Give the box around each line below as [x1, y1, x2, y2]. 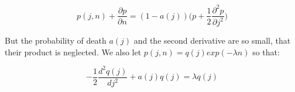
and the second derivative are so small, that [133, 34, 291, 46]
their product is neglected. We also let [5, 45, 142, 58]
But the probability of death [5, 34, 107, 46]
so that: [252, 45, 280, 58]
